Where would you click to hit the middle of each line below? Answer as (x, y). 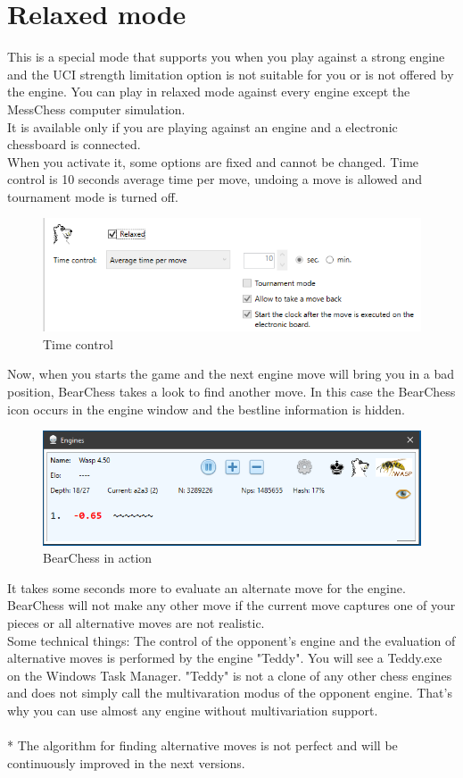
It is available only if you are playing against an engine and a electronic (203, 126)
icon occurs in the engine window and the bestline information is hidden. (207, 409)
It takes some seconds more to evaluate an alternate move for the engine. (207, 587)
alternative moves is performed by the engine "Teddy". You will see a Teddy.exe (225, 658)
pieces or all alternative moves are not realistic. (136, 623)
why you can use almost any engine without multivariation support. (193, 710)
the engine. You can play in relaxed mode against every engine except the (209, 92)
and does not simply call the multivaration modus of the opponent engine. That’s (230, 693)
